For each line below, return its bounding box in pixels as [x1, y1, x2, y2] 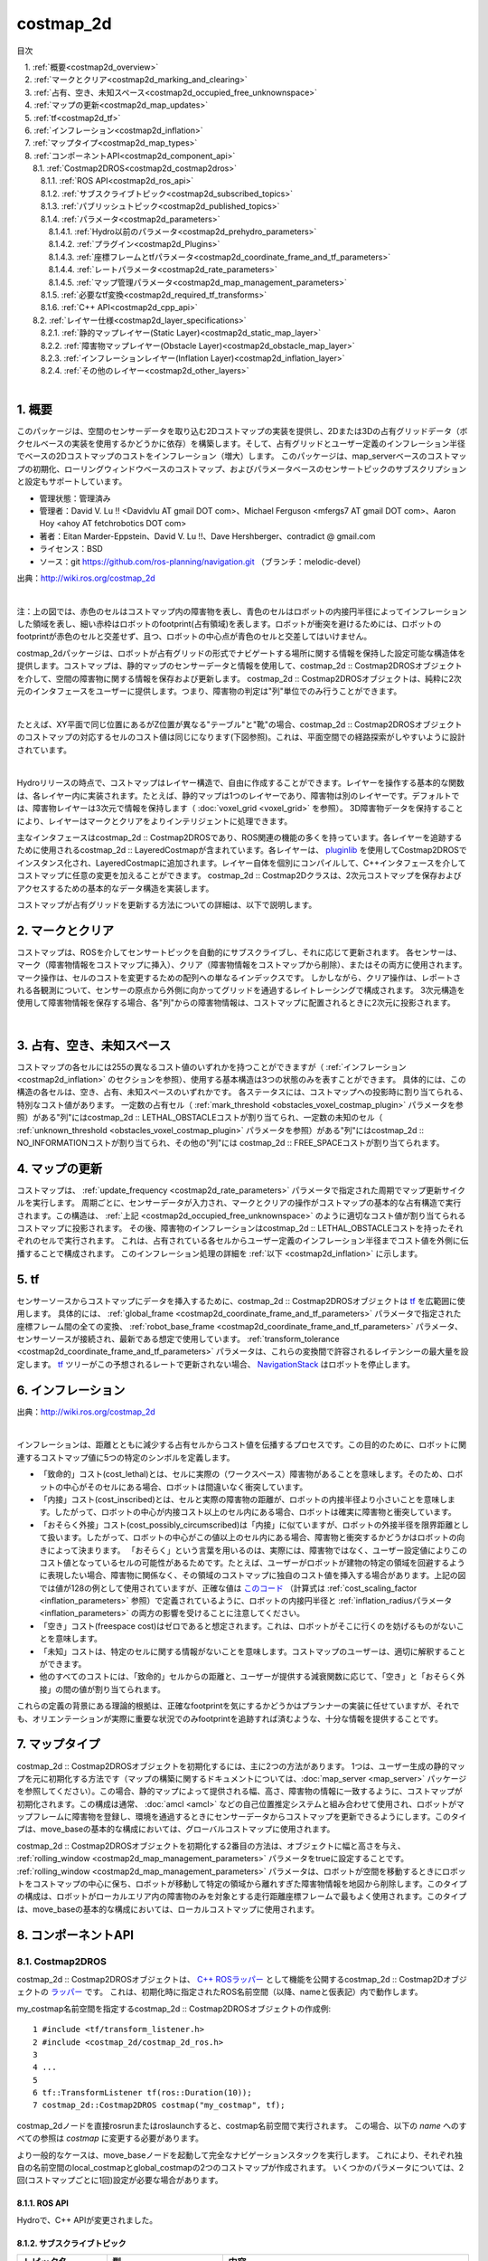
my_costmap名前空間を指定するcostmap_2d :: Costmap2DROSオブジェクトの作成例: [16, 2003, 332, 2014]
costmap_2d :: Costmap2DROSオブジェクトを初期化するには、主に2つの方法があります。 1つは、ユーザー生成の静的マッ [16, 1760, 465, 1772]
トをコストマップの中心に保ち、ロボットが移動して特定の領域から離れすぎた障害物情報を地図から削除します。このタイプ [16, 1878, 467, 1889]
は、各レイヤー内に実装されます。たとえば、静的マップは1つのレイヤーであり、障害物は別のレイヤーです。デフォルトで [16, 790, 460, 800]
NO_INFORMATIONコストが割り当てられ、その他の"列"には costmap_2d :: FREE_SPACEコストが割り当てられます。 [16, 1138, 445, 1148]
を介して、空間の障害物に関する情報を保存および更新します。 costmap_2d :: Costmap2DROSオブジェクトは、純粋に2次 [16, 673, 463, 684]
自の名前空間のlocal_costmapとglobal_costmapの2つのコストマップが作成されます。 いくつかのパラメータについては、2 [16, 2162, 465, 2173]
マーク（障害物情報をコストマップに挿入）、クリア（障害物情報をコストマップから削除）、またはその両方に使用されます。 [16, 960, 467, 970]
